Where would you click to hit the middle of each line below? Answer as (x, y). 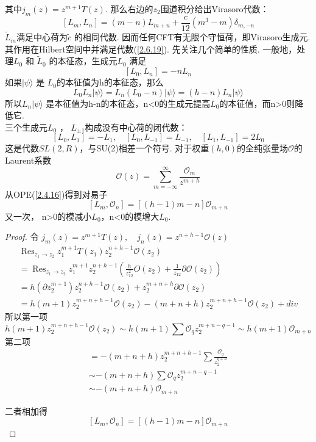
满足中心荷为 (42, 37)
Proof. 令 (22, 237)
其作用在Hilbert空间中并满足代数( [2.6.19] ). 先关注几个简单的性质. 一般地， (151, 49)
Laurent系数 (28, 160)
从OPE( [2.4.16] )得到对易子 (56, 194)
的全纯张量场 (262, 148)
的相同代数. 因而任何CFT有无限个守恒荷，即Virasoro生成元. (192, 37)
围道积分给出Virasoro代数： (215, 9)
